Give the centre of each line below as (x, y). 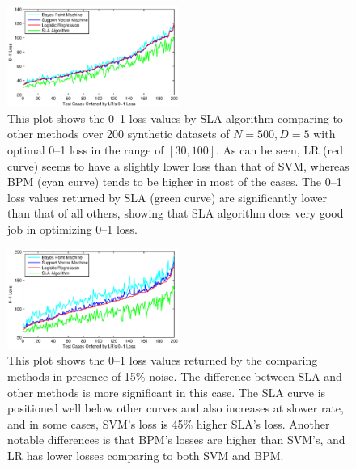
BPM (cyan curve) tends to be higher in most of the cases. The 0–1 (175, 182)
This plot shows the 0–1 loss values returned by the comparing (163, 360)
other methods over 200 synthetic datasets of (119, 134)
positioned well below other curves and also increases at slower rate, (176, 408)
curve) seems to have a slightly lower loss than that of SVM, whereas (178, 165)
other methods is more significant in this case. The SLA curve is (167, 392)
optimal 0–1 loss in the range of (86, 150)
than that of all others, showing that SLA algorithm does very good (176, 213)
